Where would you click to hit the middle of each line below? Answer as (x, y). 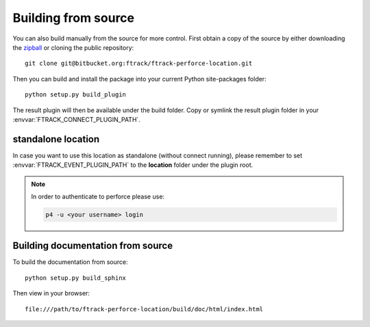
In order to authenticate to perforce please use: (98, 196)
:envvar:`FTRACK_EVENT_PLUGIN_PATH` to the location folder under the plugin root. (133, 165)
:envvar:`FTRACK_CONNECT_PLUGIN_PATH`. (76, 119)
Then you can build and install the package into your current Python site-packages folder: (139, 79)
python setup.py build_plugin (76, 95)
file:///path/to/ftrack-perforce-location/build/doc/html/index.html (144, 309)
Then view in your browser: (51, 293)
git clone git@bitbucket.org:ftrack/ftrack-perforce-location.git (139, 64)
